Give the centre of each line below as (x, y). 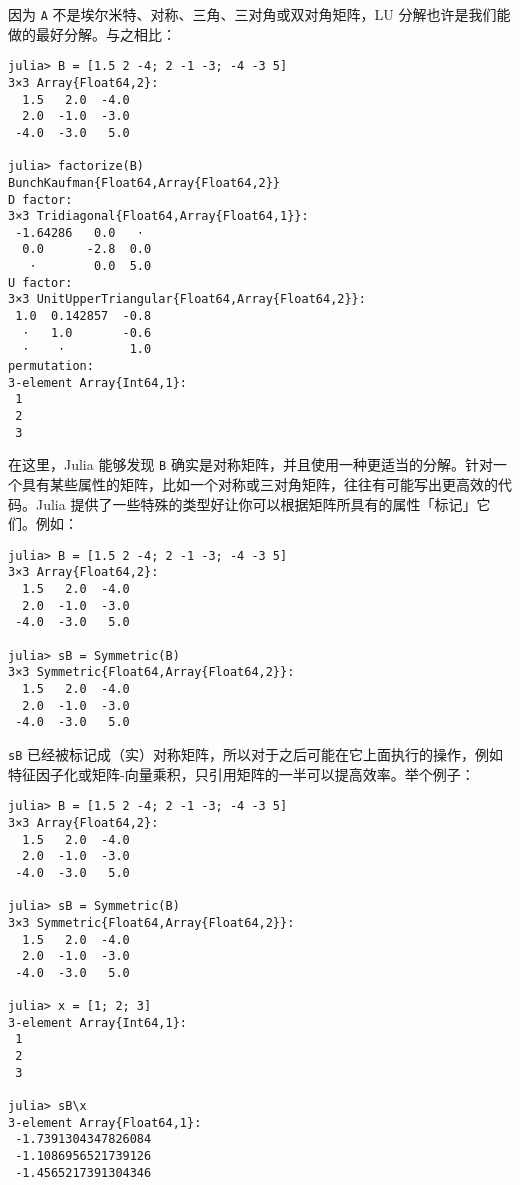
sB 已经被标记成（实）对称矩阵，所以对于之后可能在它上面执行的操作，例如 (255, 754)
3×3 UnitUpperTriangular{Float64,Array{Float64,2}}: (187, 299)
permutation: (51, 366)
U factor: (40, 282)
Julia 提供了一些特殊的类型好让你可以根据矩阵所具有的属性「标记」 (256, 503)
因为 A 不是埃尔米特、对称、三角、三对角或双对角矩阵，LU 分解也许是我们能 (259, 14)
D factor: (40, 199)
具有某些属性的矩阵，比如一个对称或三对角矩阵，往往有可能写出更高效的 (259, 484)
